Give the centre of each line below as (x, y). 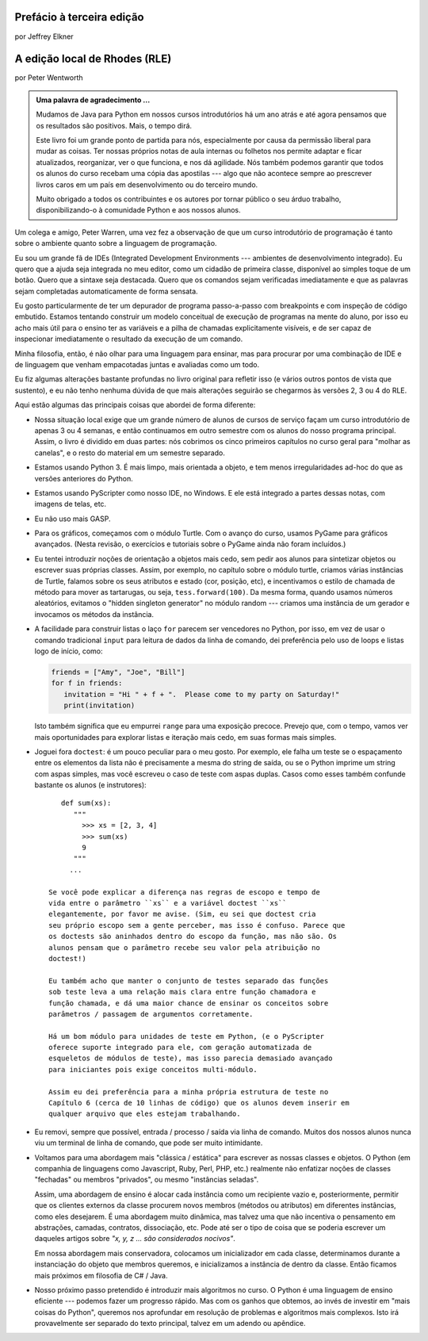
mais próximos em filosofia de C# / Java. (101, 1275)
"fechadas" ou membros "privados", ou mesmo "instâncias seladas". (147, 1180)
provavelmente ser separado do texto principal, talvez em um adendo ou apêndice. (170, 1324)
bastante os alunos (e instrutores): (90, 785)
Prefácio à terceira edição (79, 17)
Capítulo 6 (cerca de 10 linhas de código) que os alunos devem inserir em (199, 1103)
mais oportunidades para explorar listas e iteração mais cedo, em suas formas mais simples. (185, 737)
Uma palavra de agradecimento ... (93, 100)
